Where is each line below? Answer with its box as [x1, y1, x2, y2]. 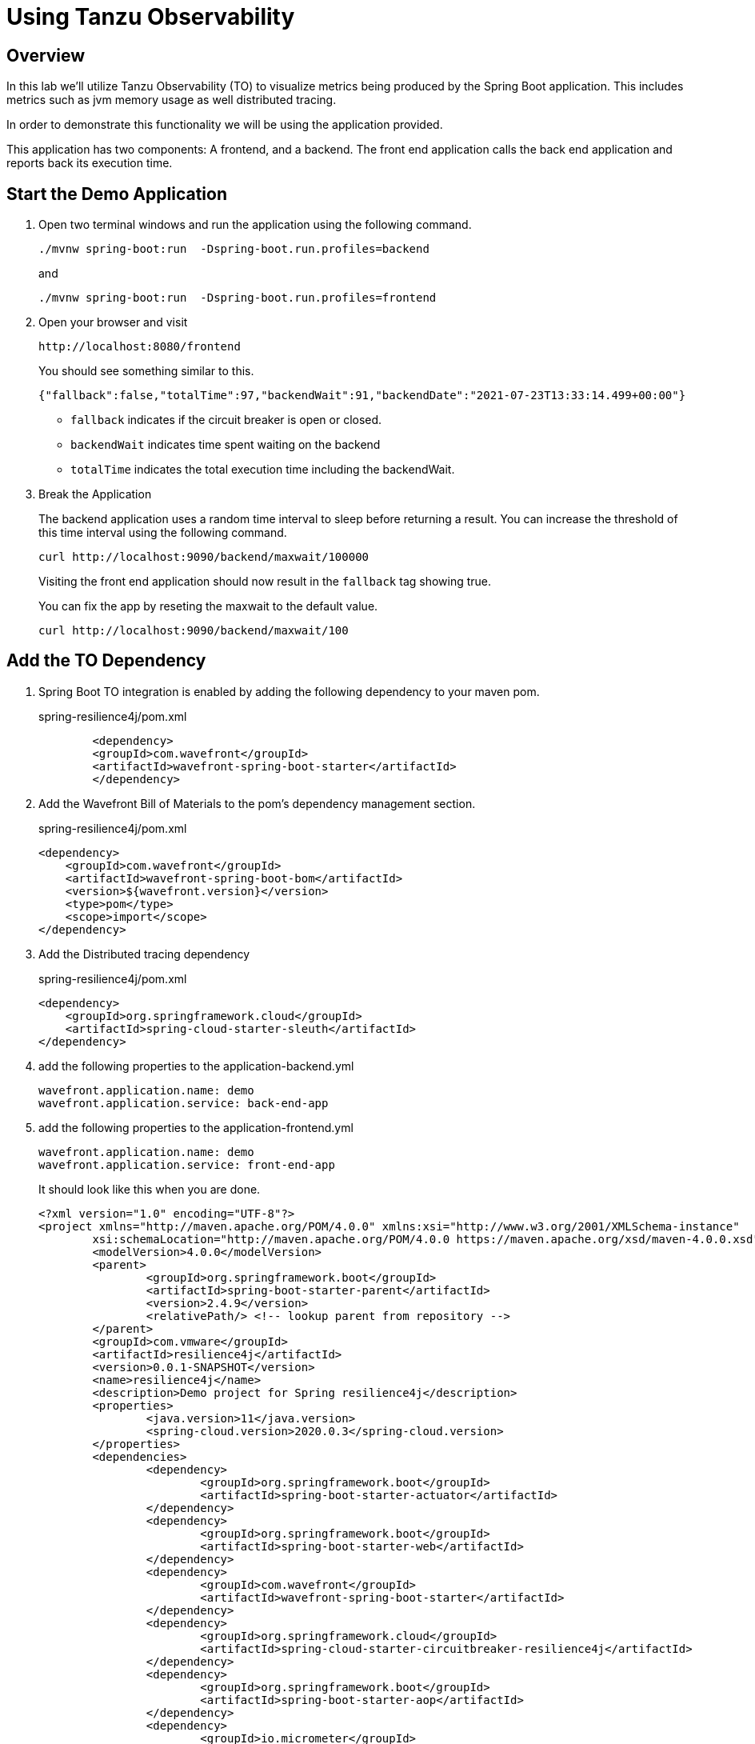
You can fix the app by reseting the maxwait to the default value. [38, 599, 378, 614]
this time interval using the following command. [38, 526, 287, 540]
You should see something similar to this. [38, 364, 254, 378]
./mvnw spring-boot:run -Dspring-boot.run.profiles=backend [38, 242, 429, 256]
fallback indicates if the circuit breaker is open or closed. [70, 413, 382, 427]
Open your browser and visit [38, 315, 188, 330]
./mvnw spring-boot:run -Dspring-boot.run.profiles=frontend [38, 291, 437, 305]
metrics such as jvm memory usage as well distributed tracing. [6, 93, 337, 107]
